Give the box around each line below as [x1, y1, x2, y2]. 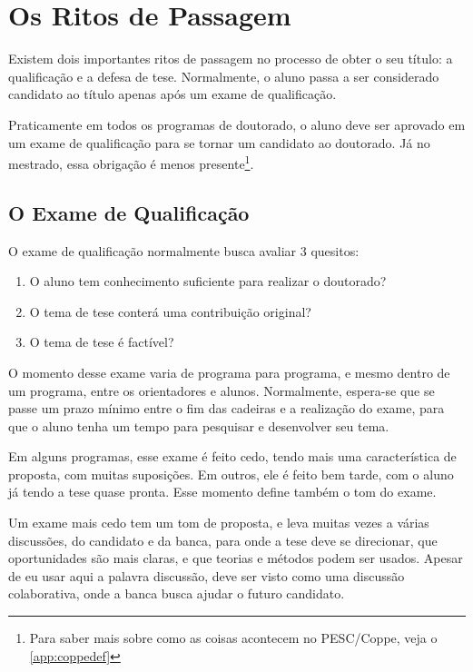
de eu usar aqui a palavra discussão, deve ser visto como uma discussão [8, 566, 405, 585]
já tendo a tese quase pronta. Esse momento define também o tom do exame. [8, 482, 437, 501]
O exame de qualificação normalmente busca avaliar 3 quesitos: [8, 241, 360, 260]
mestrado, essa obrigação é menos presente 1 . [8, 152, 254, 173]
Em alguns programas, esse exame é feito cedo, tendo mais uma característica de [8, 447, 457, 466]
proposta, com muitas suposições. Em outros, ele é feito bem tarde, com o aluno [8, 464, 454, 483]
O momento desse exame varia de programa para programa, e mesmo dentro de [8, 362, 450, 381]
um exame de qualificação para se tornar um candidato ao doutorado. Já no [8, 133, 430, 152]
